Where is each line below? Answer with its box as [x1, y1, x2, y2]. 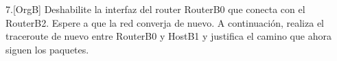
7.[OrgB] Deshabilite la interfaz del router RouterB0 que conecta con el [5, 2, 305, 16]
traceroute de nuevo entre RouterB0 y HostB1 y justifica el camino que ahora [5, 29, 332, 43]
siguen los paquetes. [5, 42, 89, 56]
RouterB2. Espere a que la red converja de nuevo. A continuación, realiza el [5, 15, 325, 29]
